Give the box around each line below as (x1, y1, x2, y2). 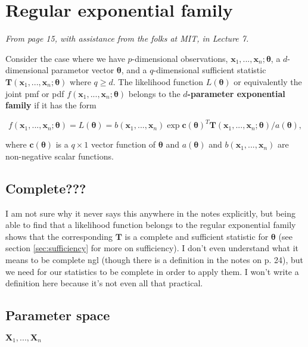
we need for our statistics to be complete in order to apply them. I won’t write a (5, 265, 299, 277)
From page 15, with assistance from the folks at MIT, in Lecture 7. (5, 32, 249, 45)
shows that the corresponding (5, 230, 113, 242)
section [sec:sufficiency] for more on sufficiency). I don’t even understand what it (5, 242, 299, 254)
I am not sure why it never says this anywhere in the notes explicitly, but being (5, 207, 295, 219)
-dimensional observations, (132, 52, 228, 64)
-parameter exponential (187, 87, 285, 99)
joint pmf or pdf (5, 87, 64, 99)
